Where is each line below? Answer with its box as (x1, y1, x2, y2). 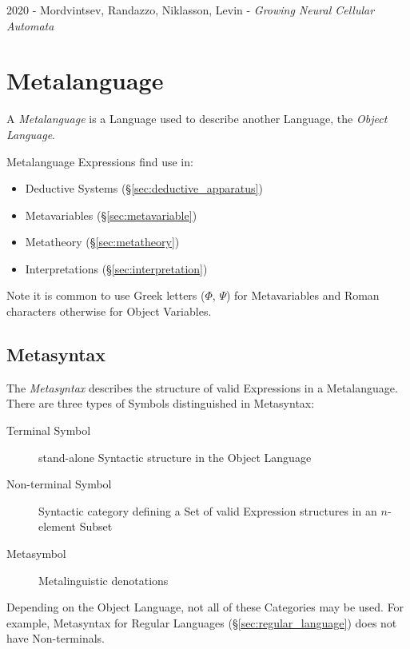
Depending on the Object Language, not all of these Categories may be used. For (6, 599, 404, 615)
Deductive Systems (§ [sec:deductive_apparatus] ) (25, 180, 263, 197)
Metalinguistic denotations (38, 571, 169, 588)
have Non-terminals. (6, 630, 105, 647)
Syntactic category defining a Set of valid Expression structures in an (38, 502, 377, 519)
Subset (79, 518, 113, 535)
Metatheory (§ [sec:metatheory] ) (25, 233, 180, 250)
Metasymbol (6, 545, 66, 562)
